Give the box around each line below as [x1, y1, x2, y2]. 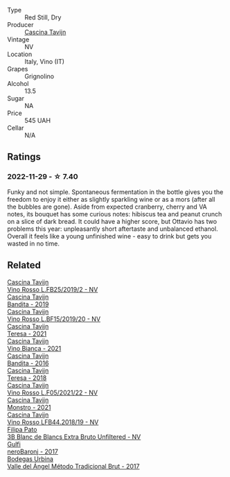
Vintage [7, 35, 30, 44]
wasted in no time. [7, 239, 60, 248]
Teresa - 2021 [7, 329, 47, 338]
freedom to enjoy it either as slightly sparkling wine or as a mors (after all [7, 195, 215, 203]
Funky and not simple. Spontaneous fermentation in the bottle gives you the [7, 187, 224, 196]
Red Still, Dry [24, 13, 62, 21]
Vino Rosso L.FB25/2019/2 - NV [7, 285, 98, 293]
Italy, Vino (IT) [24, 58, 64, 65]
